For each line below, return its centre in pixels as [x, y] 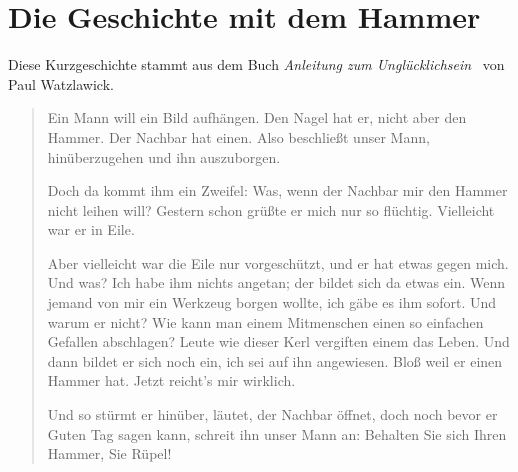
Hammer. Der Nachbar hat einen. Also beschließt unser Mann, [238, 136]
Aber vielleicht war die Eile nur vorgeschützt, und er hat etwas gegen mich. [278, 262]
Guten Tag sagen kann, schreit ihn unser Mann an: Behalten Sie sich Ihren [277, 433]
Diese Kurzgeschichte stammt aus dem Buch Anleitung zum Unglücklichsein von [256, 64]
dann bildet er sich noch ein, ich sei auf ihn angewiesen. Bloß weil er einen [275, 360]
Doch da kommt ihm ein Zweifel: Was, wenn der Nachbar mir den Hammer [277, 190]
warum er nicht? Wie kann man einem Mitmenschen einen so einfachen [265, 321]
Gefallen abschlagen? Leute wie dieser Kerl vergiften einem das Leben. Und [278, 341]
